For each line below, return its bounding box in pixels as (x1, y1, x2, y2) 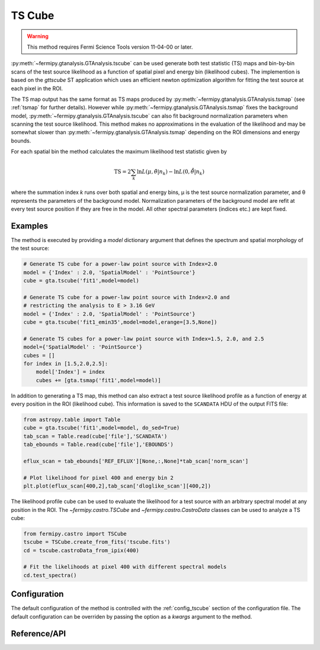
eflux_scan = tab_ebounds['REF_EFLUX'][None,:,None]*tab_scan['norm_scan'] (23, 457, 249, 464)
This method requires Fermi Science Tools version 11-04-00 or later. (27, 43, 193, 50)
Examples (11, 221, 49, 231)
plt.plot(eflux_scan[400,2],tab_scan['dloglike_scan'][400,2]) (23, 483, 212, 489)
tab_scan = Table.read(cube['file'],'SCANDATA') (23, 433, 168, 439)
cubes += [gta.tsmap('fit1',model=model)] (36, 377, 161, 384)
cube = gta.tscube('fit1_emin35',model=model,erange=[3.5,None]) (23, 318, 217, 326)
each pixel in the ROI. (11, 85, 63, 92)
